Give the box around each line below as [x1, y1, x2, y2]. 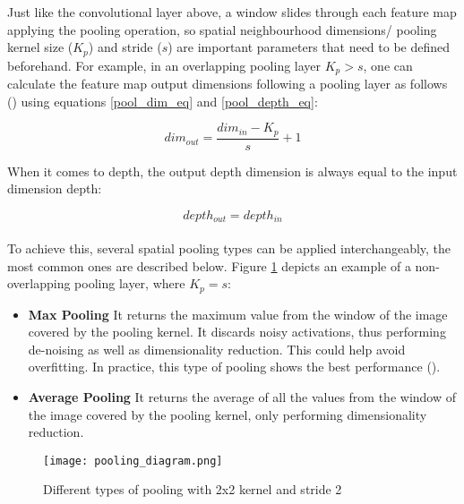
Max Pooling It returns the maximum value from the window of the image [28, 304, 448, 323]
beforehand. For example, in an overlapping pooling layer [7, 56, 322, 74]
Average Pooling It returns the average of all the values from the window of [28, 388, 457, 406]
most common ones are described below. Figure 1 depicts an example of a [7, 256, 411, 275]
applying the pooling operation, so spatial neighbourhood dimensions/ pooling [7, 20, 437, 38]
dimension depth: [7, 179, 102, 198]
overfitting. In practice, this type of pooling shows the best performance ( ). [28, 357, 441, 376]
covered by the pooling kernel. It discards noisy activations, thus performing [28, 322, 446, 341]
